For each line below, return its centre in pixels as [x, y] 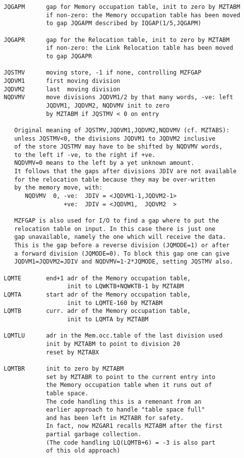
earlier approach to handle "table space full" [125, 410]
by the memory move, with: [58, 188]
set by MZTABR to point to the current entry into [131, 377]
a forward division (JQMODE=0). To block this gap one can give [122, 253]
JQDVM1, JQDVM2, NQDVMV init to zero [108, 105]
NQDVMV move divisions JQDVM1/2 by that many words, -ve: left [118, 97]
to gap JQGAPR [69, 56]
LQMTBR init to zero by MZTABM [64, 368]
